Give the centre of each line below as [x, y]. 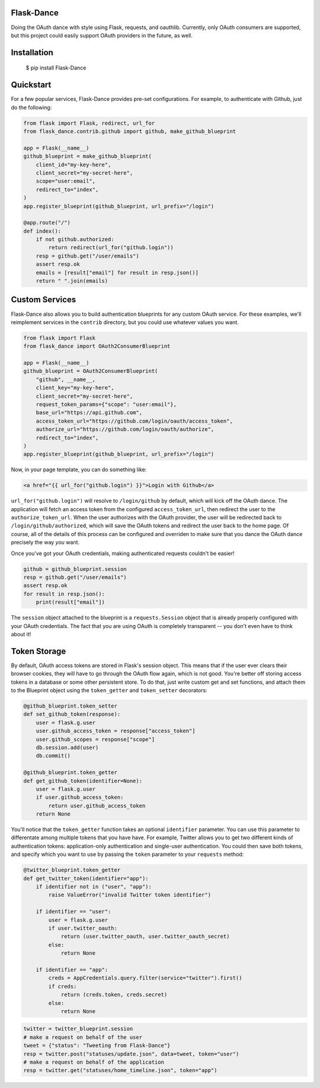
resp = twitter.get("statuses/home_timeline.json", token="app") [120, 1070]
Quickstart [31, 85]
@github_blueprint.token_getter [71, 773]
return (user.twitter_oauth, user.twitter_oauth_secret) [145, 937]
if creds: [63, 986]
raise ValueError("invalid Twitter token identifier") [130, 895]
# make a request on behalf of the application [94, 1062]
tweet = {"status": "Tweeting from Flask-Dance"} [97, 1046]
